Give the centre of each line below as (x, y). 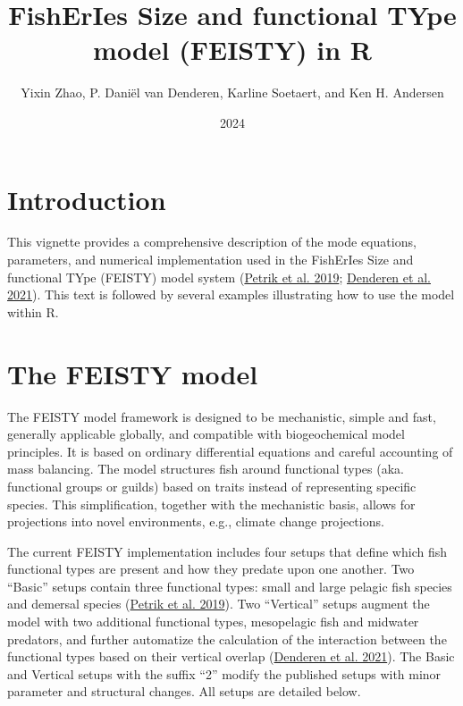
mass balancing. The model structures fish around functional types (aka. (206, 469)
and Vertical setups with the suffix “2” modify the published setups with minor (224, 673)
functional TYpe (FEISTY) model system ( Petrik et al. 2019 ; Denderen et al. (219, 277)
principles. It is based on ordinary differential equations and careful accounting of (230, 451)
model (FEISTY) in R (232, 50)
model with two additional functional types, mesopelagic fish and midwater (213, 622)
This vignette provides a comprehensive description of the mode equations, (212, 242)
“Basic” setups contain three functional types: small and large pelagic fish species (230, 586)
